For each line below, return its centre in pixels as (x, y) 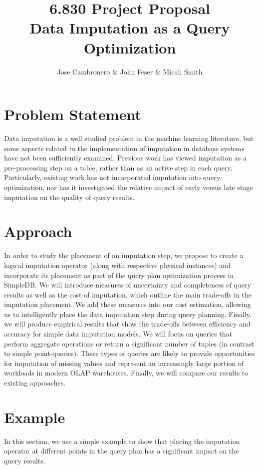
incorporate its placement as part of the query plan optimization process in (119, 275)
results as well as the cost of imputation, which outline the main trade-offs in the (128, 294)
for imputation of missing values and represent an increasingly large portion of (124, 363)
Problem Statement (73, 114)
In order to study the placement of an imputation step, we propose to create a (124, 255)
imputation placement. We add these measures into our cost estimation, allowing (128, 304)
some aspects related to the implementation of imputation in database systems (124, 148)
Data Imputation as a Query (130, 28)
